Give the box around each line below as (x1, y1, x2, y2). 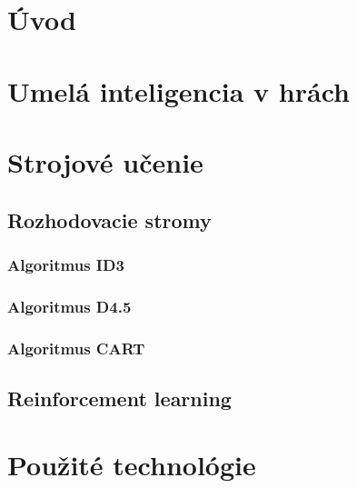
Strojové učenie (7, 143, 203, 180)
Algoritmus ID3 (7, 253, 124, 275)
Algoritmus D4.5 (7, 294, 132, 317)
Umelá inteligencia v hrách (7, 72, 350, 109)
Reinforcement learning (7, 383, 232, 412)
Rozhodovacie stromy (7, 205, 212, 234)
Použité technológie (7, 446, 256, 483)
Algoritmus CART (7, 336, 145, 359)
